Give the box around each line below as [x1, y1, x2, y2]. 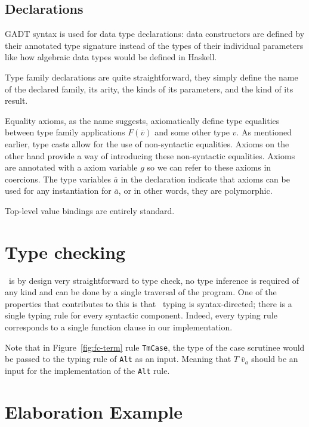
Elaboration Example [5, 399, 183, 423]
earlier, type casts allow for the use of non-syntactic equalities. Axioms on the [5, 137, 289, 150]
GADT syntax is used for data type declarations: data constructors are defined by [5, 27, 305, 40]
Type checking [5, 239, 126, 264]
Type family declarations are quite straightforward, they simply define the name [5, 70, 298, 83]
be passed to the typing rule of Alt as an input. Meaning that [5, 352, 231, 365]
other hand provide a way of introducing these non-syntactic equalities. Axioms [5, 149, 295, 162]
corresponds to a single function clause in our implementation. [5, 321, 233, 333]
